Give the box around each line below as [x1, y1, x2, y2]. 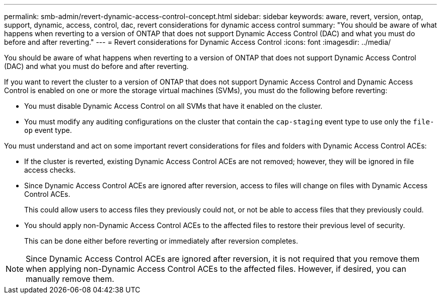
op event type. [24, 126, 72, 134]
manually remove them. [26, 274, 114, 284]
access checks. [24, 166, 76, 174]
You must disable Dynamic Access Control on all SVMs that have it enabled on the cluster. [24, 102, 323, 110]
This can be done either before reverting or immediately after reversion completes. [24, 237, 298, 245]
